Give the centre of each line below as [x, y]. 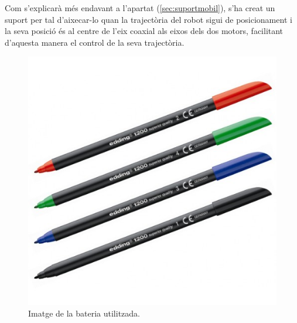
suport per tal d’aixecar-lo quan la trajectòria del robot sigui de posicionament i [148, 19]
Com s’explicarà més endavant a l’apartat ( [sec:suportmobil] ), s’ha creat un [140, 8]
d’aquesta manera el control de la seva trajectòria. [95, 42]
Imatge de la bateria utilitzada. [84, 313]
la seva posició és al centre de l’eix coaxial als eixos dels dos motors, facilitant [144, 31]
